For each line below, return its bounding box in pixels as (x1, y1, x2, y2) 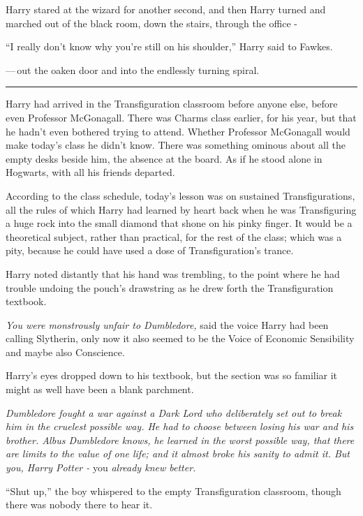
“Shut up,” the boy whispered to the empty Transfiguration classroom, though (6, 483, 341, 498)
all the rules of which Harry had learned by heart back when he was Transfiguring (6, 202, 357, 216)
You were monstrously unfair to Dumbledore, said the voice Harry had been (6, 317, 329, 332)
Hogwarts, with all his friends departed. (6, 165, 175, 179)
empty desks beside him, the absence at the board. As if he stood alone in (6, 151, 323, 165)
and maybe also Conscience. (6, 344, 125, 359)
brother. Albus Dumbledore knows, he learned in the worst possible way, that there (6, 432, 355, 447)
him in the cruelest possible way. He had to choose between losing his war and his (6, 419, 354, 434)
